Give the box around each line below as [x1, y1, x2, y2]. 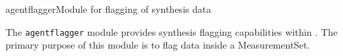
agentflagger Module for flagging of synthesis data [5, 2, 212, 16]
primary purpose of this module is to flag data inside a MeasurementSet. [5, 38, 310, 52]
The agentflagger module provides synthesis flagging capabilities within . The [5, 24, 338, 38]
